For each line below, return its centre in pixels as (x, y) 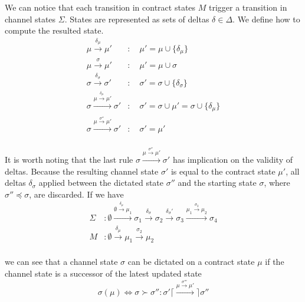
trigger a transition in (248, 7)
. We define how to (266, 19)
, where (277, 183)
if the (275, 262)
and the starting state (217, 183)
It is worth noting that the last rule (69, 160)
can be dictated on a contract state (191, 262)
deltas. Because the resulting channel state (82, 171)
